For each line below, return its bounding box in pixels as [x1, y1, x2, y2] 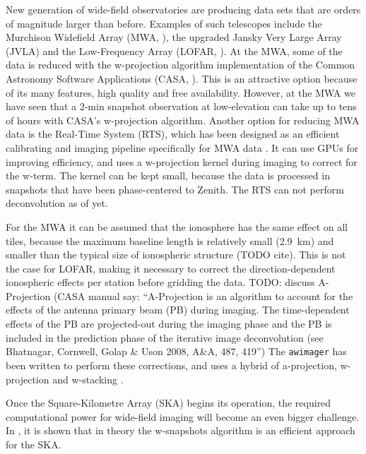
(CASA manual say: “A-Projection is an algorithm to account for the [53, 288, 353, 303]
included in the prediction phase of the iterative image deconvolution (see [6, 330, 324, 345]
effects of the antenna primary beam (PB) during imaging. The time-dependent [6, 302, 350, 317]
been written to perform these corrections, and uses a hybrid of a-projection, [6, 357, 337, 372]
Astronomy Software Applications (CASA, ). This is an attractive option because [6, 71, 358, 85]
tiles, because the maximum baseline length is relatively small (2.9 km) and [6, 233, 334, 248]
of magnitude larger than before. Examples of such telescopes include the [6, 16, 322, 30]
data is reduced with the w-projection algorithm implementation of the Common [6, 57, 355, 72]
